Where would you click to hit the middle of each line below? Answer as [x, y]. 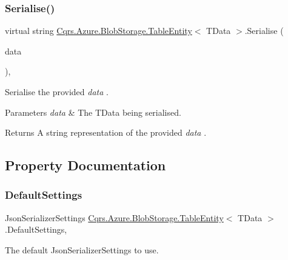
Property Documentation [85, 165]
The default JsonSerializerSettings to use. [82, 249]
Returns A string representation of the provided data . [106, 132]
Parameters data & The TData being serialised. [93, 112]
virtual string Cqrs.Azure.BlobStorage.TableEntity [99, 31]
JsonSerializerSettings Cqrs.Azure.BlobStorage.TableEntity [114, 217]
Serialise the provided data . [57, 92]
